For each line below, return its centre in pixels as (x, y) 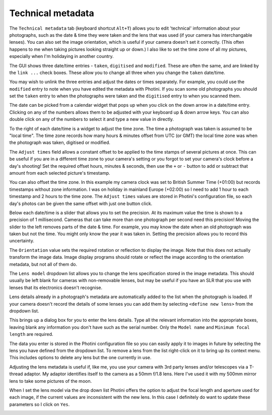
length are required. (31, 334)
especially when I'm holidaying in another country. (61, 56)
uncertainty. (22, 241)
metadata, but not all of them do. (43, 264)
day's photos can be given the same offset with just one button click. (81, 203)
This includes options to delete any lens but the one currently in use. (80, 358)
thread (16, 374)
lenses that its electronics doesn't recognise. (56, 288)
